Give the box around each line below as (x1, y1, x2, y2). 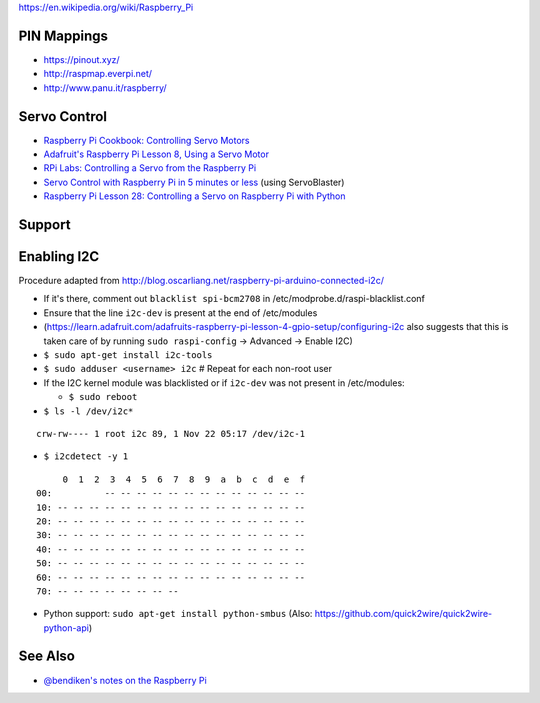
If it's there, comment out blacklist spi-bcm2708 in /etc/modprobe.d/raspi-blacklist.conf (43, 293, 425, 305)
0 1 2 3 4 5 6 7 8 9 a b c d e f (62, 473, 305, 485)
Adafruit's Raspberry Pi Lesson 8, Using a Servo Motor (43, 148, 270, 160)
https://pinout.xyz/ (43, 53, 120, 65)
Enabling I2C (18, 248, 100, 265)
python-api (43, 621, 90, 634)
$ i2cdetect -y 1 (43, 451, 129, 462)
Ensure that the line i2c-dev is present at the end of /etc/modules (43, 306, 318, 319)
